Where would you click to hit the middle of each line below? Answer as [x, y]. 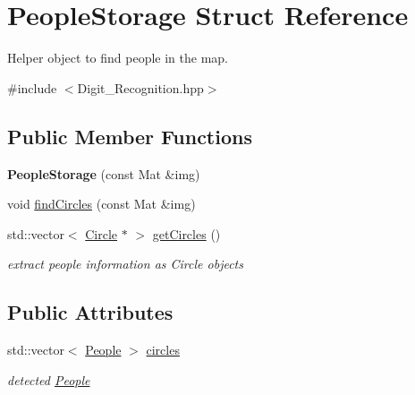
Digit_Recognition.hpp [140, 87]
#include [32, 87]
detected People [49, 379]
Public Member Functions [130, 136]
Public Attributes [90, 312]
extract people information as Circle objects [125, 264]
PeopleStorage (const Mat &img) [104, 173]
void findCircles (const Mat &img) [102, 204]
